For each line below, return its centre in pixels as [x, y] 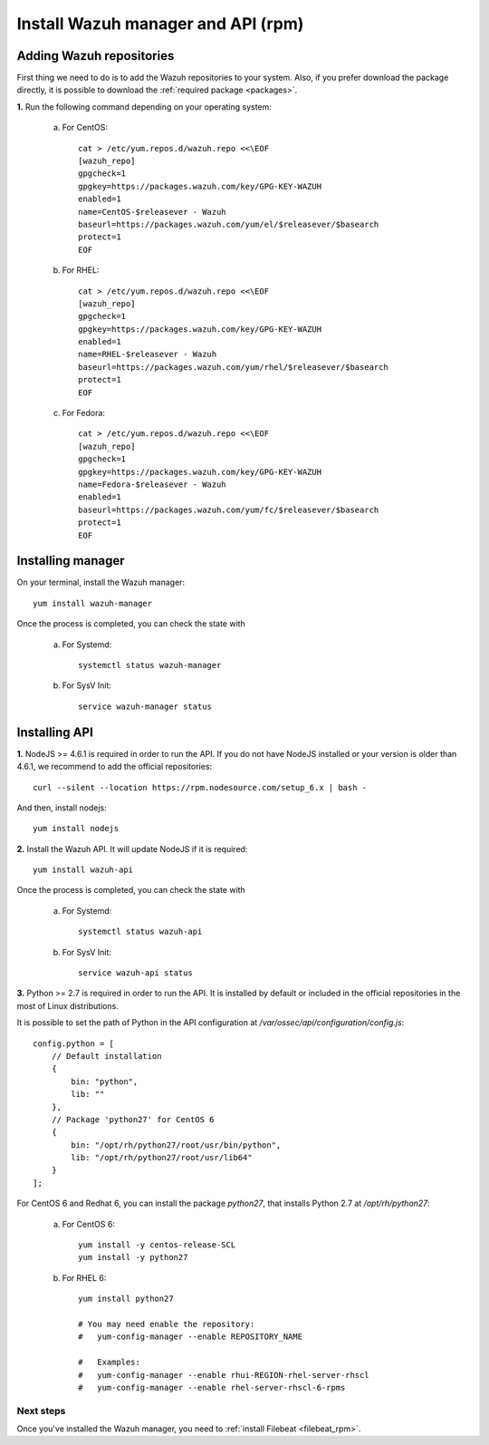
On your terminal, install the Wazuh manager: [101, 582]
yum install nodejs [76, 829]
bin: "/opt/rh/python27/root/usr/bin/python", [176, 1145]
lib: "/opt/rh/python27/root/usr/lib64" [162, 1158]
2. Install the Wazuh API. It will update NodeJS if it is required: [132, 849]
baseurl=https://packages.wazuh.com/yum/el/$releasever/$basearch [229, 224]
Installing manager [71, 561]
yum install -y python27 [133, 1257]
